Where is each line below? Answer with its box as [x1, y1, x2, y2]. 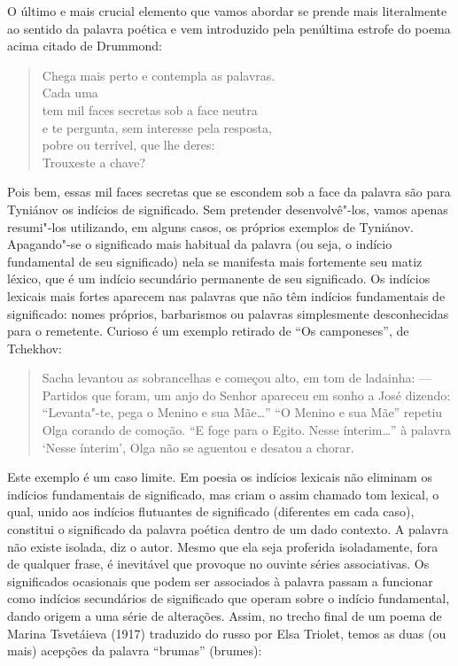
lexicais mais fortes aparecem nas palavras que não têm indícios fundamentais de [7, 286, 446, 305]
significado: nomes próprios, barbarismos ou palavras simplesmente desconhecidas [7, 304, 449, 322]
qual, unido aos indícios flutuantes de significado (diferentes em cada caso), [7, 502, 415, 521]
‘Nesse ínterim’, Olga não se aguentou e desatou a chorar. [42, 438, 354, 456]
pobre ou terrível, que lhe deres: [42, 136, 215, 154]
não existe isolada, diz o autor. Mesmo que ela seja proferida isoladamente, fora [7, 537, 439, 555]
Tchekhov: [7, 338, 62, 357]
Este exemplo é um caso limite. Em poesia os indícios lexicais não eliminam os [7, 468, 432, 486]
